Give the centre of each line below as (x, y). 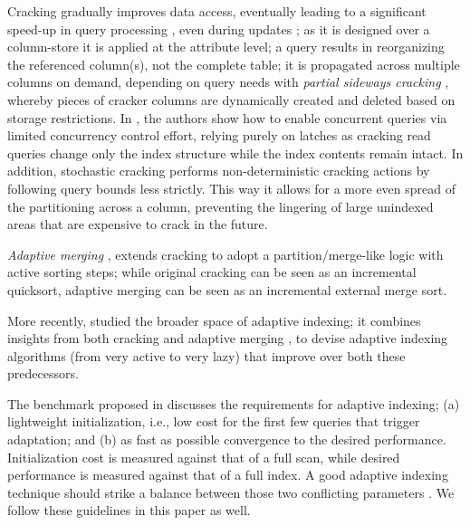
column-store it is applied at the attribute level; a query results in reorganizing (226, 47)
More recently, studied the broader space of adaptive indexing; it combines (214, 320)
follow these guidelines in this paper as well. (129, 510)
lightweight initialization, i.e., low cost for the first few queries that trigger (214, 421)
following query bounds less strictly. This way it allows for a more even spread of (231, 188)
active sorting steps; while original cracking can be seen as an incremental (212, 272)
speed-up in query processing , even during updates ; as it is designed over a (219, 29)
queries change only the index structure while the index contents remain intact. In (235, 153)
